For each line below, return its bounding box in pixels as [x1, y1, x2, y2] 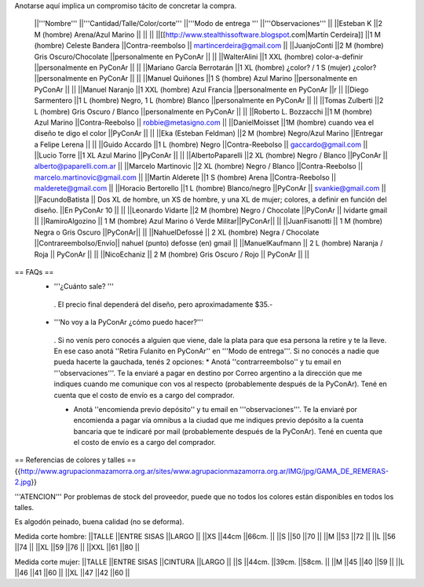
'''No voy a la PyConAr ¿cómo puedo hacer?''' [53, 318, 203, 327]
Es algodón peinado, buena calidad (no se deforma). [14, 517, 185, 527]
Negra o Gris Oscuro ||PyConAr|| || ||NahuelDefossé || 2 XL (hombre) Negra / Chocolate [34, 228, 320, 237]
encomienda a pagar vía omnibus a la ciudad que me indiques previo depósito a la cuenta [73, 416, 364, 425]
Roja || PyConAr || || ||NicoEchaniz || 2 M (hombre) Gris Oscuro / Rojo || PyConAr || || [34, 250, 309, 259]
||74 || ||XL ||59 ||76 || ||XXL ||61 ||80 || [14, 542, 141, 552]
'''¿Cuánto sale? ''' [53, 282, 114, 291]
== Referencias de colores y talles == [14, 455, 137, 465]
